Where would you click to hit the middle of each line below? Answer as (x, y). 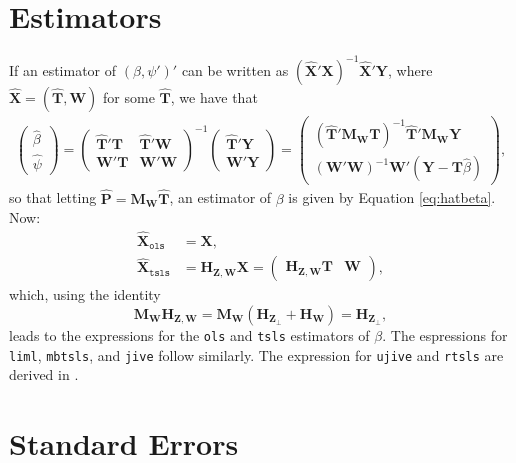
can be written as (235, 69)
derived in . (44, 374)
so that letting (53, 197)
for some (129, 96)
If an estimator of (63, 69)
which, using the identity (85, 294)
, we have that (214, 96)
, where (410, 69)
